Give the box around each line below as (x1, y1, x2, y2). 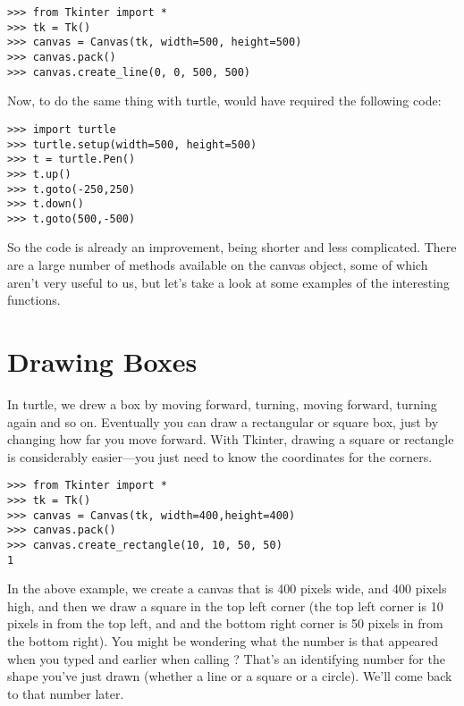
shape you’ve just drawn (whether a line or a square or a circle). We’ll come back (7, 667, 452, 685)
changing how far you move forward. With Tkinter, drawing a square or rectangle (7, 430, 454, 449)
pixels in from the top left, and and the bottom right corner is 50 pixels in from (7, 614, 443, 633)
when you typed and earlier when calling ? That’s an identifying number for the (7, 649, 445, 668)
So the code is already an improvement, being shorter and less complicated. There (7, 238, 457, 256)
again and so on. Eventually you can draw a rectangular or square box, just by (7, 412, 439, 431)
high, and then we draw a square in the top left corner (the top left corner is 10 (7, 596, 443, 615)
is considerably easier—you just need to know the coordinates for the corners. (7, 447, 433, 466)
